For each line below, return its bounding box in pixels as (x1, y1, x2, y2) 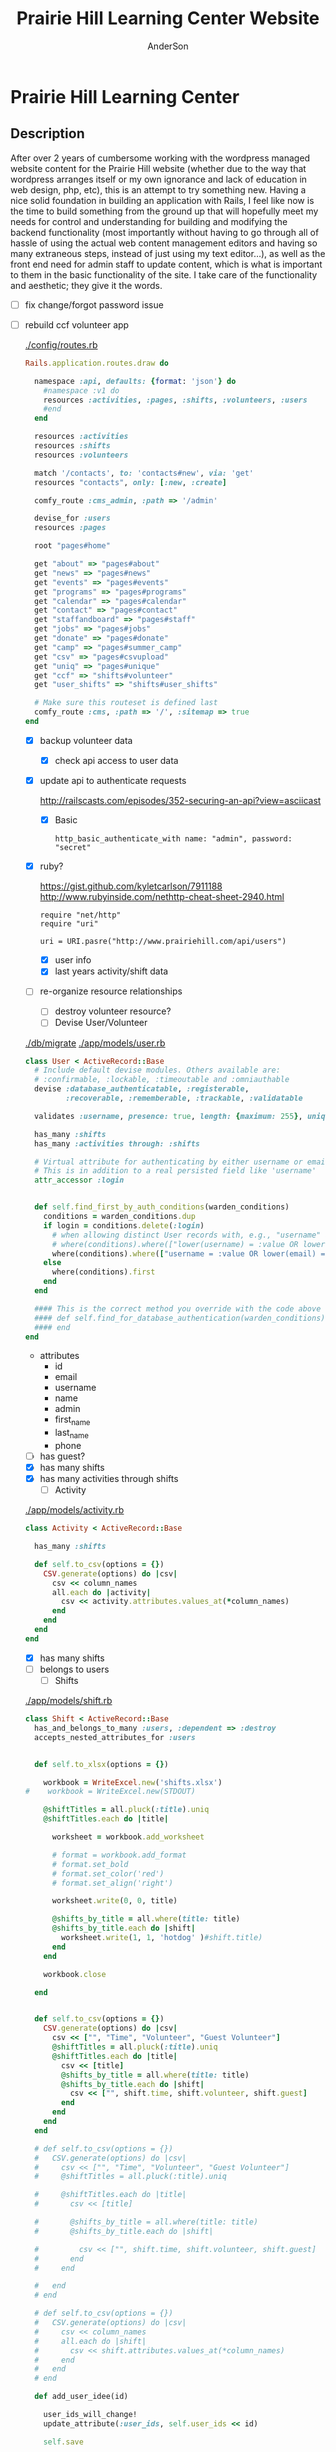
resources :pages (34, 523, 107, 533)
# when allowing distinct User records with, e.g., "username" (51, 1230, 322, 1240)
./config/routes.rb (24, 338, 98, 351)
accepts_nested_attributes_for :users (34, 1732, 196, 1742)
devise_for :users (34, 513, 111, 524)
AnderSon (147, 40, 189, 52)
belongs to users (39, 1663, 110, 1675)
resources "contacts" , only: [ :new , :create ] (34, 477, 228, 487)
